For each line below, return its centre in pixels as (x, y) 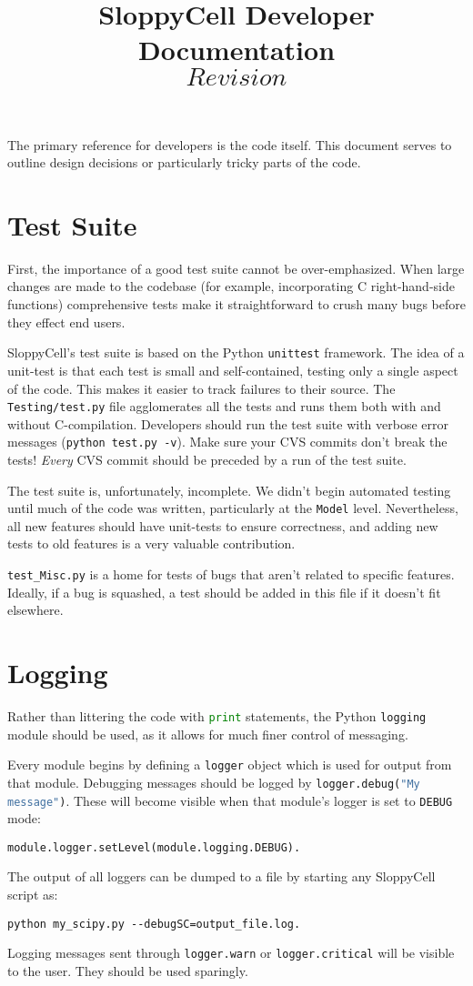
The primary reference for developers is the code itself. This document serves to (230, 144)
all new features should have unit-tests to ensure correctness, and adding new (223, 525)
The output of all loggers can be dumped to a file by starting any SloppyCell (221, 876)
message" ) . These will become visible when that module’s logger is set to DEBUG (230, 800)
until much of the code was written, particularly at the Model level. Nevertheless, (233, 508)
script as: (33, 895)
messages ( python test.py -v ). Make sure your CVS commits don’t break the (227, 442)
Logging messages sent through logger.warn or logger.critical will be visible (231, 953)
